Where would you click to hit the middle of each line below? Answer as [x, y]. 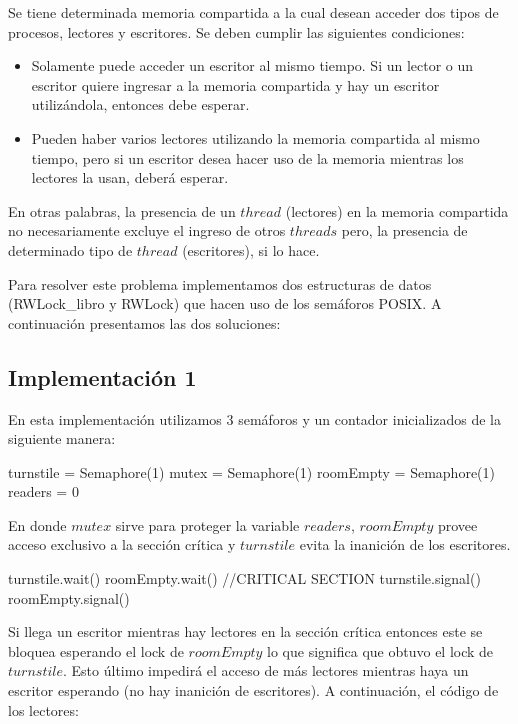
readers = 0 [43, 491]
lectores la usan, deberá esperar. [130, 177]
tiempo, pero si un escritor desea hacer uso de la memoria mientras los [247, 157]
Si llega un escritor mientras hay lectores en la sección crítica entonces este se [245, 631]
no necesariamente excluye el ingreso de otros [147, 230]
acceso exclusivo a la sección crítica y [122, 544]
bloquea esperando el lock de [96, 650]
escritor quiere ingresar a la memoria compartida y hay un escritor [235, 84]
